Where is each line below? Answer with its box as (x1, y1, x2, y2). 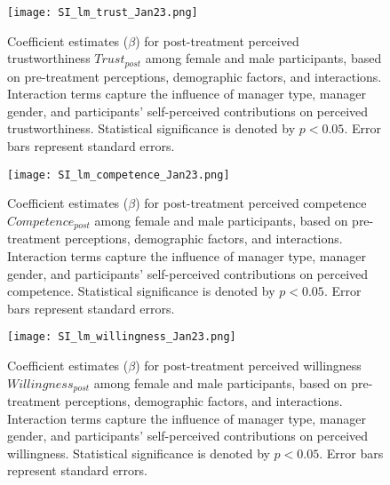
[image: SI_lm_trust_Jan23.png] (7, 6, 198, 19)
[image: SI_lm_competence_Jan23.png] (7, 168, 230, 181)
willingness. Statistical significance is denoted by (7, 443, 270, 462)
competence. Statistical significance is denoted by (7, 282, 275, 300)
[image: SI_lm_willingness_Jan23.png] (7, 330, 236, 344)
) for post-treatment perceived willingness (135, 356, 362, 374)
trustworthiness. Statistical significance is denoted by (7, 119, 296, 138)
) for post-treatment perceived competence (135, 194, 367, 212)
